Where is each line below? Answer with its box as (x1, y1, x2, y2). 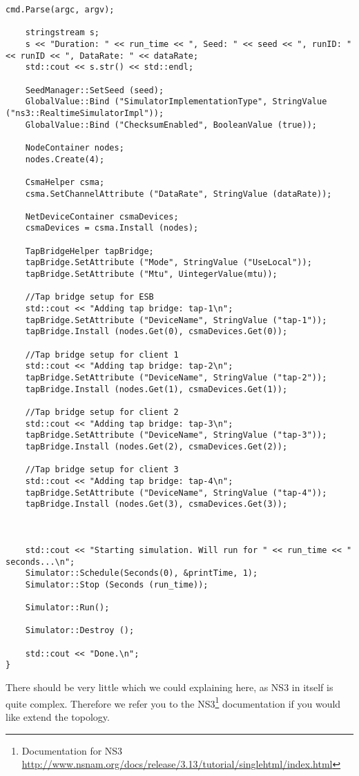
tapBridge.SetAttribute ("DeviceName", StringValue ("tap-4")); (25, 487, 327, 498)
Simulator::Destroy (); (25, 625, 135, 636)
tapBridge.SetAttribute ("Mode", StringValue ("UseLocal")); (25, 258, 312, 268)
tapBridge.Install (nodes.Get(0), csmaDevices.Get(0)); (25, 327, 288, 337)
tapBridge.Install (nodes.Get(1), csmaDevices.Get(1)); (25, 384, 288, 394)
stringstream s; (25, 28, 100, 38)
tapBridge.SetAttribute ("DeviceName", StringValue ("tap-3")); (25, 430, 327, 440)
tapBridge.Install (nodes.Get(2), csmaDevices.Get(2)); (25, 441, 288, 452)
